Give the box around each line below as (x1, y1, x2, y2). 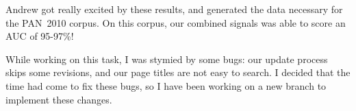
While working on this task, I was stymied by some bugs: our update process (5, 51, 328, 66)
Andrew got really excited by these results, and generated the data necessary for (5, 2, 343, 16)
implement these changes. (5, 92, 112, 106)
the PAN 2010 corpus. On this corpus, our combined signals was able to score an (5, 15, 346, 29)
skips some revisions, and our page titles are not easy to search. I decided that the (5, 65, 351, 79)
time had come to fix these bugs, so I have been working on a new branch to (5, 78, 327, 92)
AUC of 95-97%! (5, 29, 74, 43)
